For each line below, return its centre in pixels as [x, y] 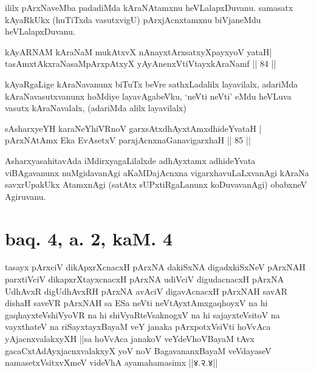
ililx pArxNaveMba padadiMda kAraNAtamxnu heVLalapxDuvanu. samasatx [149, 7]
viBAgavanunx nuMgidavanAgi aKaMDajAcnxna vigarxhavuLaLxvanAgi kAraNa [157, 172]
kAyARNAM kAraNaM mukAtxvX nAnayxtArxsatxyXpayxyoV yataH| [138, 51]
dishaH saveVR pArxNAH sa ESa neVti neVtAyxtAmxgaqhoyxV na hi [136, 303]
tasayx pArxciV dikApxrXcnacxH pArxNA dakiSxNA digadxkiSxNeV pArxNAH [155, 267]
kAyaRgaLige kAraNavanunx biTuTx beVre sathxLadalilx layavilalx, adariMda [152, 84]
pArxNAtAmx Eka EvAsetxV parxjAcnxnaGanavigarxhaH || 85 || [128, 140]
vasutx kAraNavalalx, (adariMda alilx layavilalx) [96, 108]
